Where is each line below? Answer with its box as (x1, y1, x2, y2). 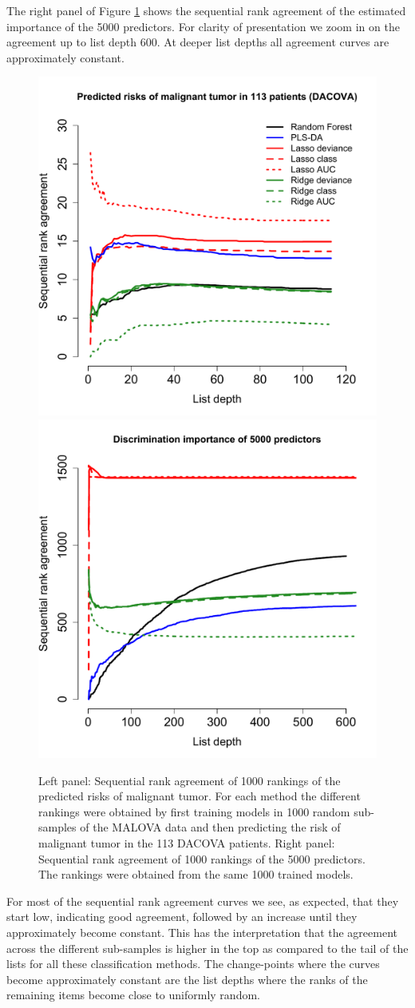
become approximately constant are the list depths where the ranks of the (6, 970, 368, 987)
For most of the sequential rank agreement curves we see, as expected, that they (6, 892, 399, 909)
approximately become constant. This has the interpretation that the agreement (6, 923, 397, 940)
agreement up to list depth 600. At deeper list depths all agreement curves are (6, 34, 389, 50)
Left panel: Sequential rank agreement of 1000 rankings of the (38, 772, 341, 788)
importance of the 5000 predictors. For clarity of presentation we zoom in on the (6, 18, 400, 34)
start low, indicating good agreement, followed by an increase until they (6, 908, 358, 925)
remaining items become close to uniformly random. (6, 986, 260, 1003)
